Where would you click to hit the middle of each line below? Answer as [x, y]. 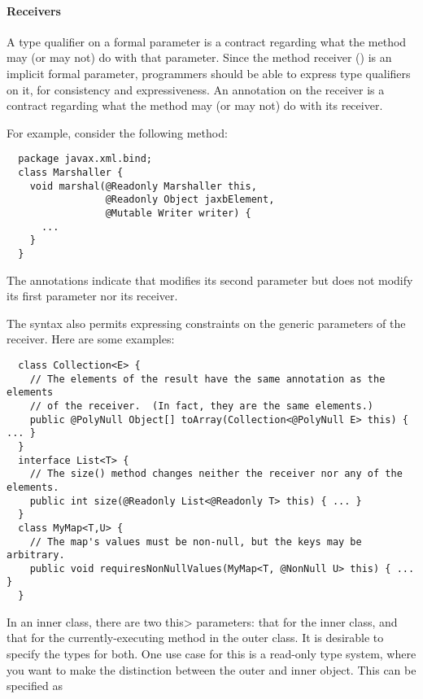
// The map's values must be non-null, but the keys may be [196, 542]
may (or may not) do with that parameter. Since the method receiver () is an [199, 57]
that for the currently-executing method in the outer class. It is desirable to [195, 638]
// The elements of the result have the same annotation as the [207, 379]
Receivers [34, 10]
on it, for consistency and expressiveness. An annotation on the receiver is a [196, 89]
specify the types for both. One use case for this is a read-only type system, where [211, 653]
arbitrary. [36, 555]
